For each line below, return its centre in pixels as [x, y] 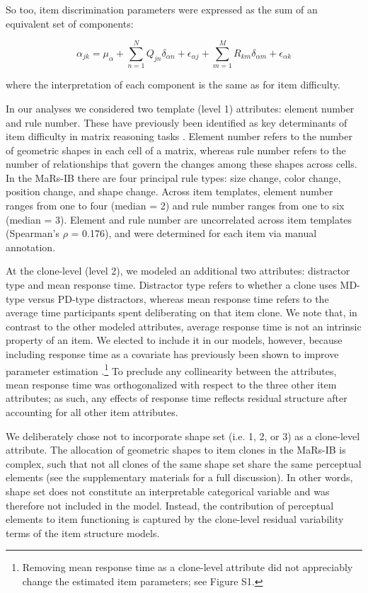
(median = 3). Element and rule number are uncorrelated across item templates [179, 219]
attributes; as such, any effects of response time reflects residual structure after [177, 398]
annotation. [31, 247]
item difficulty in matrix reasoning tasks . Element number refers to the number [179, 136]
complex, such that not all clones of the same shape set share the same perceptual [184, 463]
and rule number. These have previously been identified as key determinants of [177, 122]
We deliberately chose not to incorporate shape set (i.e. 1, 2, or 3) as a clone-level [183, 436]
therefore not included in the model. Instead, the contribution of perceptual [170, 505]
